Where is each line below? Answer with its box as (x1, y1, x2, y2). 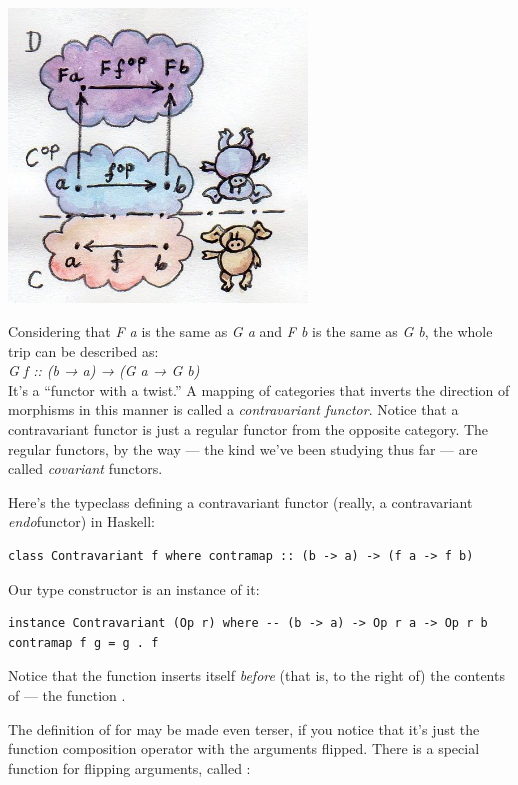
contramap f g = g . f (8, 635, 159, 650)
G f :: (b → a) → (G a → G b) (8, 360, 200, 381)
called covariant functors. (8, 458, 163, 479)
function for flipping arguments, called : (8, 757, 251, 778)
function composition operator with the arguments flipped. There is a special (8, 738, 480, 759)
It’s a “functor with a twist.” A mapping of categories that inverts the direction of (8, 379, 510, 400)
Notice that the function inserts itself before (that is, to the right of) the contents (8, 665, 505, 686)
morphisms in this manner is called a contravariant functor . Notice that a (8, 399, 459, 420)
